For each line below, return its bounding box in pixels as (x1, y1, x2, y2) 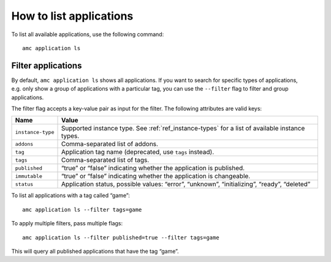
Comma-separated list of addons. (61, 140, 159, 148)
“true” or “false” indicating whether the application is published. (61, 164, 245, 173)
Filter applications (11, 60, 82, 70)
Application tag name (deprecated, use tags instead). (61, 148, 215, 156)
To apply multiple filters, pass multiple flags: (11, 220, 123, 227)
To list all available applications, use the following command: (11, 31, 164, 38)
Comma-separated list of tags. (61, 156, 150, 165)
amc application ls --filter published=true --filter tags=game (22, 234, 220, 241)
